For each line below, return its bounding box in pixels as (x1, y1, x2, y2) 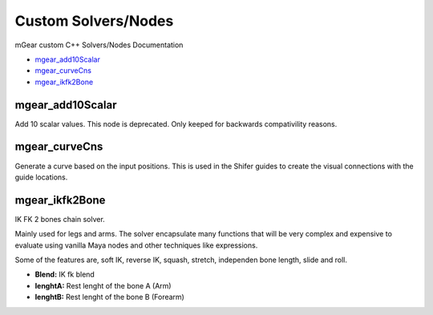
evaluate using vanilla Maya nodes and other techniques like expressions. (14, 240, 258, 250)
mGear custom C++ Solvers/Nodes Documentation (14, 40, 184, 50)
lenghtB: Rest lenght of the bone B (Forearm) (34, 293, 184, 302)
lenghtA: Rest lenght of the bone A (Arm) (34, 281, 172, 290)
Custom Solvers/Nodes (14, 12, 174, 30)
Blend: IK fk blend (34, 269, 95, 280)
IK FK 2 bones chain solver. (14, 214, 106, 224)
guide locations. (14, 172, 68, 182)
